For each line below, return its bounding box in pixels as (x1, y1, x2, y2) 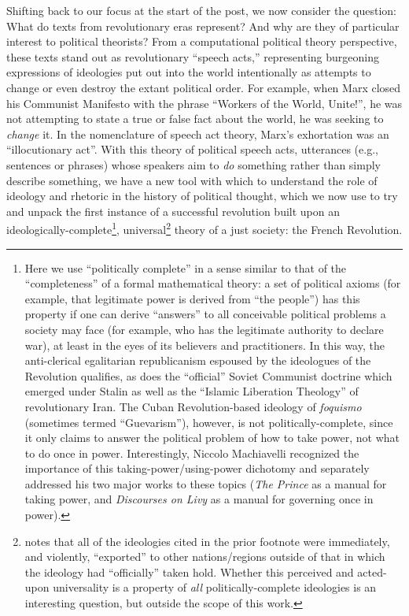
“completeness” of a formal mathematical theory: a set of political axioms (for (24, 275, 401, 291)
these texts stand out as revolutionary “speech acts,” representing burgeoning (6, 48, 379, 65)
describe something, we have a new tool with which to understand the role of (6, 172, 378, 188)
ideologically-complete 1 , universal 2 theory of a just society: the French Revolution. (6, 219, 403, 237)
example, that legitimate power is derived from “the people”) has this (24, 290, 360, 306)
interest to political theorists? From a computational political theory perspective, (6, 33, 397, 50)
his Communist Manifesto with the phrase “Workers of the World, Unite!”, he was (6, 95, 403, 111)
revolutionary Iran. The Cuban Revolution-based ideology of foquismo (24, 398, 362, 414)
